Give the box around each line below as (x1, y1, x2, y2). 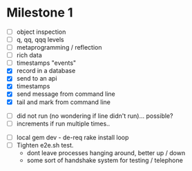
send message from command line (16, 90, 115, 98)
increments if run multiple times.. (16, 119, 111, 128)
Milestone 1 (6, 5, 73, 21)
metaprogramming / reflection (16, 43, 102, 52)
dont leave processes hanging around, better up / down (26, 148, 186, 157)
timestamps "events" (16, 59, 77, 67)
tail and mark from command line (16, 98, 111, 106)
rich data (16, 51, 42, 59)
